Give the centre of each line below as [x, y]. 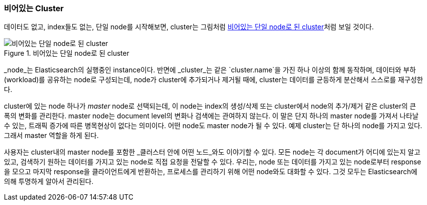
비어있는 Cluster [34, 8]
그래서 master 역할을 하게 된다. [51, 136]
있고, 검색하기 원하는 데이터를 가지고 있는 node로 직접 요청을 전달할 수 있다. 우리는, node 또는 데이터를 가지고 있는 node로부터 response [213, 162]
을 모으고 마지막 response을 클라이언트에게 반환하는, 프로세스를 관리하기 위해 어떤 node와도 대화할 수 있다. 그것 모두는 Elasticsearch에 [211, 172]
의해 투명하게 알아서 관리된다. [49, 182]
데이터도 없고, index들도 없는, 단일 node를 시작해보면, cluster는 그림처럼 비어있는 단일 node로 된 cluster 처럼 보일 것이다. [189, 27]
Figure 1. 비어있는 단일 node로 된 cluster [67, 53]
